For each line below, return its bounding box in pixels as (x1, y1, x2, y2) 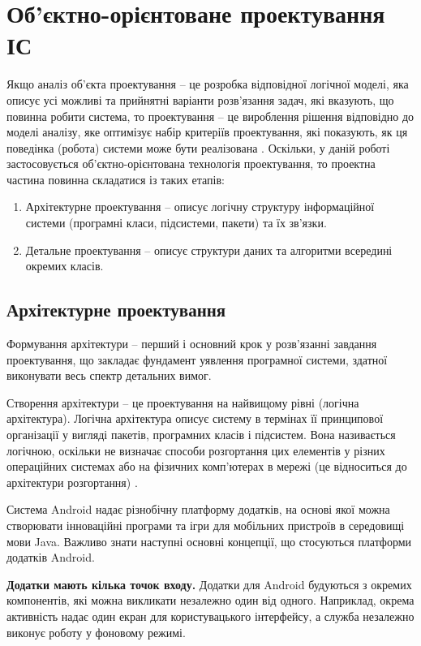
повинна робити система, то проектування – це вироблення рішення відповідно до (6, 107, 415, 124)
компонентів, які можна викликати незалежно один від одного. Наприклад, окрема (6, 592, 415, 609)
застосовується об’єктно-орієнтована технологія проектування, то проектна (6, 155, 376, 172)
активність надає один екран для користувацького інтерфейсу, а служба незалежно (6, 607, 415, 624)
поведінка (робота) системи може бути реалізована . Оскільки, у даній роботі (6, 139, 390, 156)
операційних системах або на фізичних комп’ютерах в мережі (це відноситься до (6, 458, 407, 475)
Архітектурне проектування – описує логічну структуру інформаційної (25, 198, 375, 215)
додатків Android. (6, 549, 95, 566)
